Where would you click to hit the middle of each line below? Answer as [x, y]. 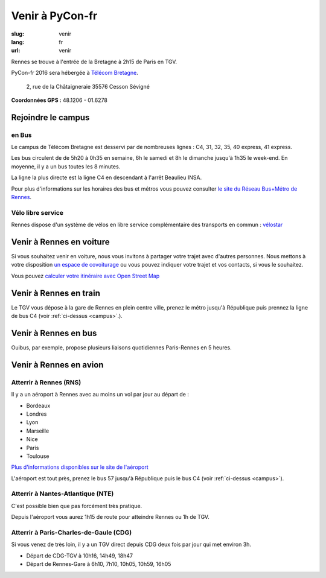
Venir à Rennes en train [56, 293]
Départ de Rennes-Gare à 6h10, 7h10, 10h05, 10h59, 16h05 [99, 564]
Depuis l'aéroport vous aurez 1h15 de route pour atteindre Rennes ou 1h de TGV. [110, 517]
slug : [18, 34]
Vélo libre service [37, 212]
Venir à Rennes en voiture [60, 242]
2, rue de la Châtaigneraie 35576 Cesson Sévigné [88, 86]
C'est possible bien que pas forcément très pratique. [77, 506]
